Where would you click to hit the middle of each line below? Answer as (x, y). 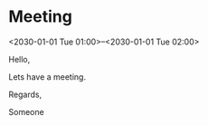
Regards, (25, 94)
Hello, (19, 59)
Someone (26, 111)
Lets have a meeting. (47, 77)
